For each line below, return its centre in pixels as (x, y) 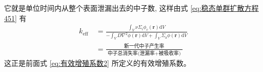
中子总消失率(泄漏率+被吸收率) (144, 53)
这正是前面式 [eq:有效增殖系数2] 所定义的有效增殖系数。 (97, 62)
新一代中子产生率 (144, 47)
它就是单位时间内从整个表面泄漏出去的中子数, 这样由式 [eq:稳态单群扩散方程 (131, 8)
